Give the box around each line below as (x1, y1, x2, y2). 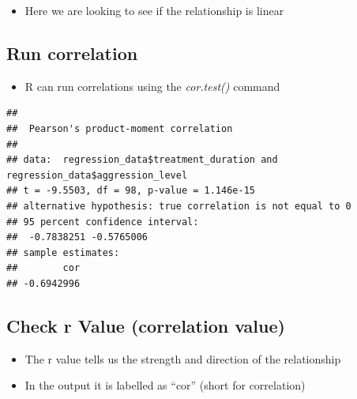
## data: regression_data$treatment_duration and (6, 154, 278, 166)
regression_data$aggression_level (6, 169, 188, 181)
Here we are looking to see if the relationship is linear (24, 2, 284, 18)
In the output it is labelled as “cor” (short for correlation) (24, 377, 306, 393)
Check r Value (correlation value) (6, 313, 285, 337)
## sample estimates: (6, 247, 120, 258)
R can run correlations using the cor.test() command (24, 77, 280, 94)
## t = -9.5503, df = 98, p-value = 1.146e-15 (6, 185, 255, 197)
